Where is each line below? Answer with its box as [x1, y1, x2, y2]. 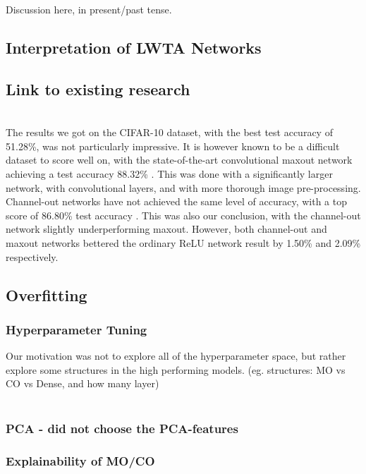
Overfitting [6, 284, 87, 305]
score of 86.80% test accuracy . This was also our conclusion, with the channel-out [6, 207, 361, 222]
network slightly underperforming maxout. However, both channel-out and [6, 221, 327, 236]
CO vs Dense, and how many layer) [6, 376, 159, 391]
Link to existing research [6, 78, 190, 99]
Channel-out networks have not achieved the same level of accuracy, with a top [6, 194, 347, 209]
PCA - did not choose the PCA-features [6, 420, 238, 437]
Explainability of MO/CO [6, 452, 155, 470]
